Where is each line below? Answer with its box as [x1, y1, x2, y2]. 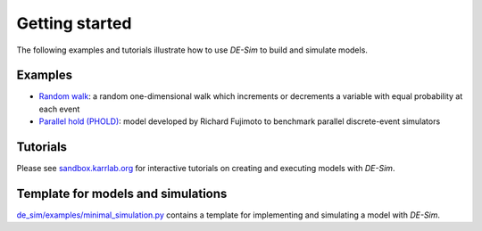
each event [38, 103, 80, 114]
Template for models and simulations [16, 186, 228, 201]
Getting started [16, 13, 132, 33]
